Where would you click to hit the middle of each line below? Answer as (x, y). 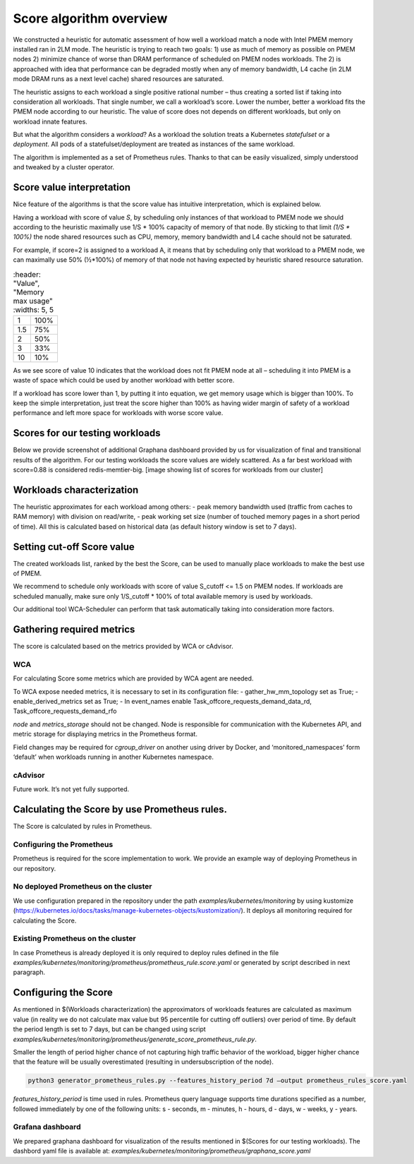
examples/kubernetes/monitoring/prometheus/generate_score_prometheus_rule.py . (135, 1039)
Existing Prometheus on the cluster (75, 939)
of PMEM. (28, 574)
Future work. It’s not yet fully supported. (71, 789)
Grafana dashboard (47, 1127)
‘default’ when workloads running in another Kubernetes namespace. (114, 757)
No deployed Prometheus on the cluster (83, 887)
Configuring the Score (63, 993)
